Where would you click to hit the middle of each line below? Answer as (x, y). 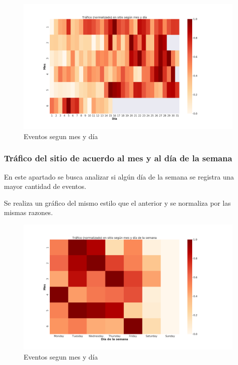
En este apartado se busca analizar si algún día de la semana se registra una (119, 176)
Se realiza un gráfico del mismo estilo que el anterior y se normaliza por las (118, 202)
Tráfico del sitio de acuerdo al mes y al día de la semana (118, 158)
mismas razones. (29, 212)
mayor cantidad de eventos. (45, 186)
